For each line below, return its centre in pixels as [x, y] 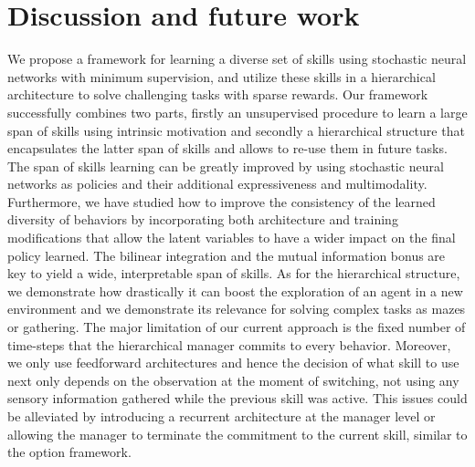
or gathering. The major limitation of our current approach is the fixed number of [237, 327]
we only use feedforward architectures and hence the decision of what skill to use [233, 363]
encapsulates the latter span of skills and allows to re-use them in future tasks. [227, 148]
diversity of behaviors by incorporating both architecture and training [203, 219]
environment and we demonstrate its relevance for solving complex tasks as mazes [237, 309]
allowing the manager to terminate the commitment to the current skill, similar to [237, 434]
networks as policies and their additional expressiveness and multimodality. [217, 184]
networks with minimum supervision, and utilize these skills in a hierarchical [222, 76]
